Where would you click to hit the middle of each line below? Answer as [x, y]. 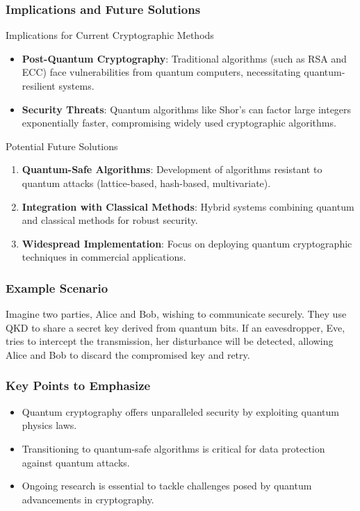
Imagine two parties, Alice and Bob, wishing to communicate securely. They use [176, 314]
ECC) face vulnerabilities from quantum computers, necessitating [161, 72]
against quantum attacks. [76, 462]
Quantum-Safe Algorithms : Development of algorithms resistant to [172, 169]
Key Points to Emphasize [78, 386]
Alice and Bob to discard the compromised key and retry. [128, 354]
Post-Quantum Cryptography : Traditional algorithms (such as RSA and [184, 58]
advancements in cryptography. [88, 499]
